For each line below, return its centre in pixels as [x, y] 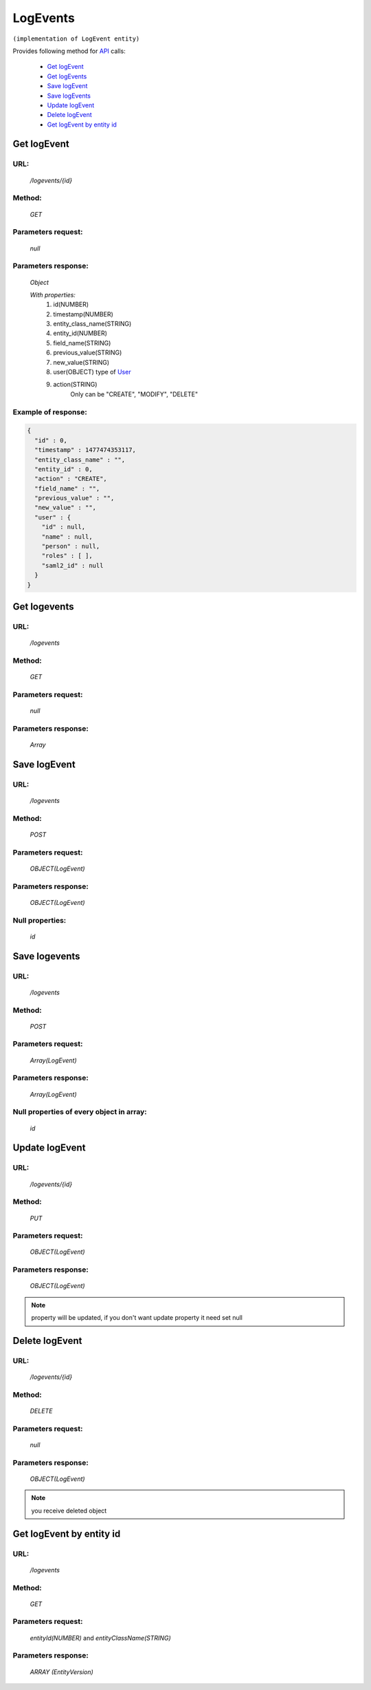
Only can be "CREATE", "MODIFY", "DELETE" [134, 394]
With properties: [53, 295]
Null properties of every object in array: [80, 1112]
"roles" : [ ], [67, 556]
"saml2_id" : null [72, 565]
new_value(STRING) [81, 362]
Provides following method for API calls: [69, 51]
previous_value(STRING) [88, 353]
